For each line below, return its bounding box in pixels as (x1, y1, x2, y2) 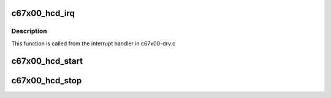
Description (11, 27, 47, 36)
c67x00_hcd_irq (11, 8, 75, 18)
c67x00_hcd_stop (11, 75, 82, 86)
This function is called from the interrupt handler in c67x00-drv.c (11, 40, 176, 47)
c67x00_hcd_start (11, 56, 83, 66)
